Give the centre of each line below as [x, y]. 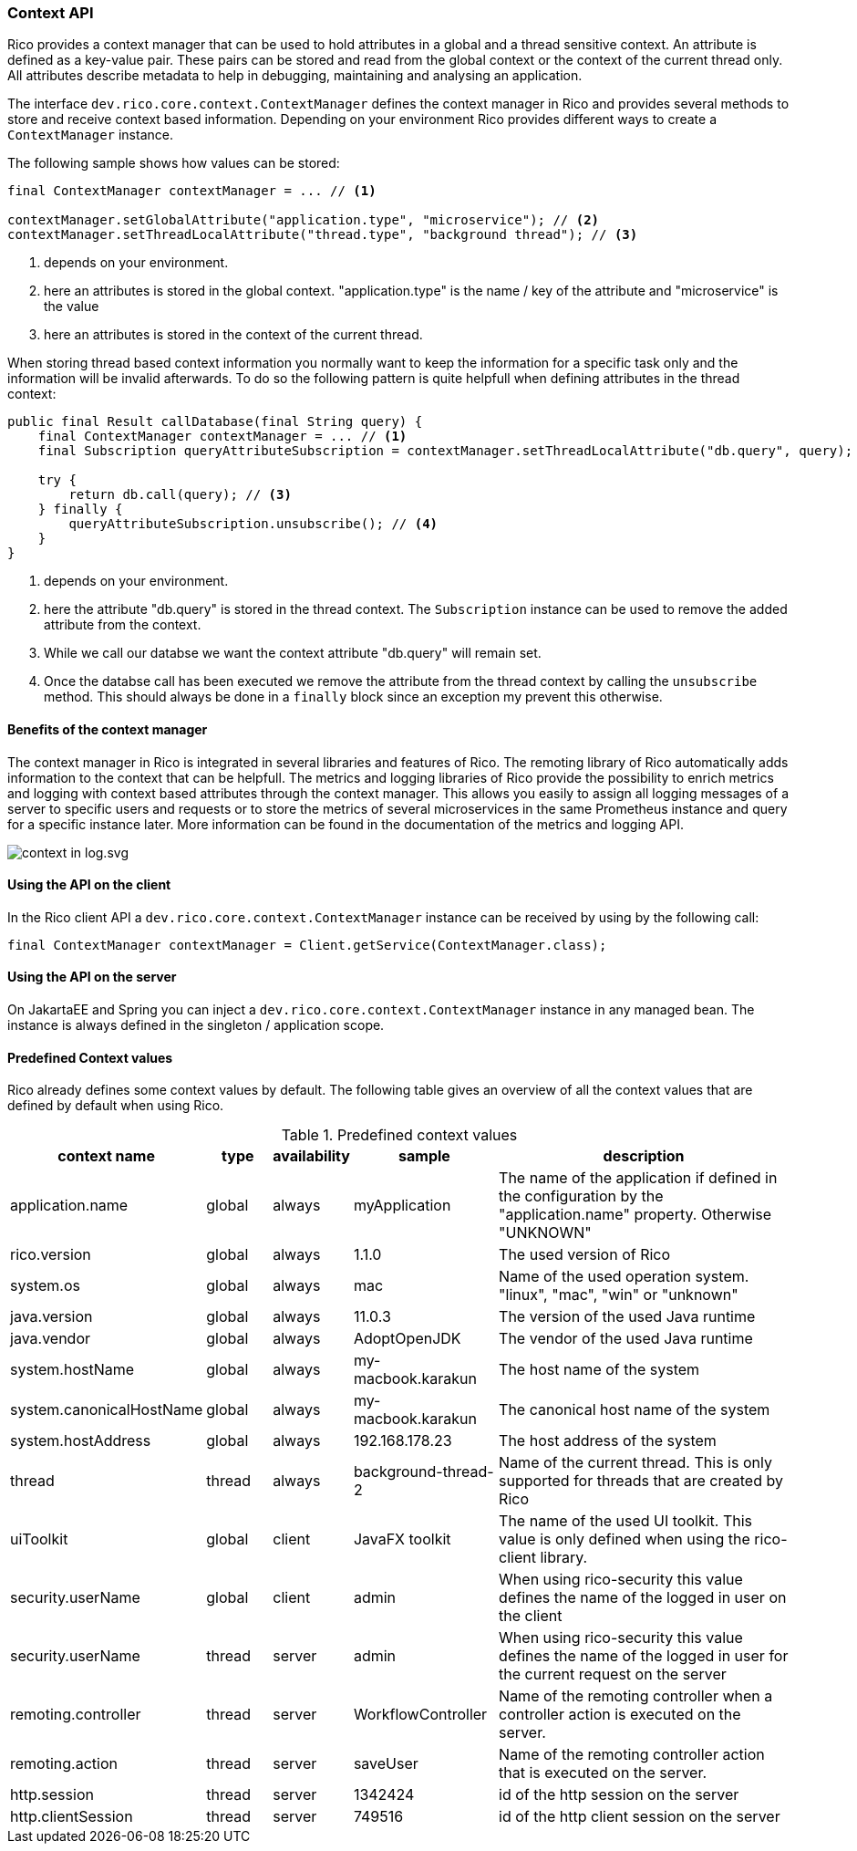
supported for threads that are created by [641, 1481]
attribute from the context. [123, 625]
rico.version [51, 1255]
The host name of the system [599, 1370]
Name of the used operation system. [624, 1277]
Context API [51, 13]
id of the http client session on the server [640, 1817]
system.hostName [72, 1370]
